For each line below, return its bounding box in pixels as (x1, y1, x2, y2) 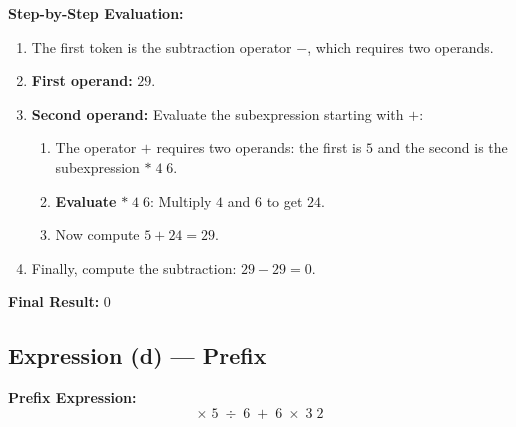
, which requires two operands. (307, 36, 494, 57)
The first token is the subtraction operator (31, 36, 292, 57)
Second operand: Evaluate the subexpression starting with (31, 103, 404, 124)
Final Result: (8, 291, 100, 312)
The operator (55, 137, 137, 158)
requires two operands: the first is (156, 137, 362, 158)
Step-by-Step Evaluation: (8, 3, 184, 23)
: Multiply (149, 190, 212, 211)
